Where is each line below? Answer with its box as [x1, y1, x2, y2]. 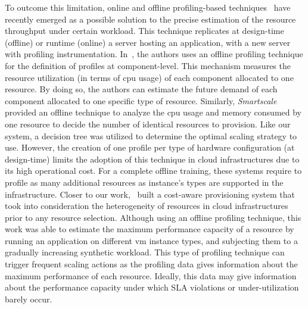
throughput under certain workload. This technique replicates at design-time [5, 24, 284, 37]
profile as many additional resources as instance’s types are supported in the [5, 176, 284, 188]
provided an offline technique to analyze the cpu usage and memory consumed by [5, 106, 301, 118]
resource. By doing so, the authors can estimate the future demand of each [5, 83, 278, 95]
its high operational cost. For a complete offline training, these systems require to [5, 164, 302, 177]
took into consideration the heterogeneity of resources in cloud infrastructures [5, 199, 288, 212]
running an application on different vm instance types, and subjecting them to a [5, 234, 298, 246]
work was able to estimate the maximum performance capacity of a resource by [5, 223, 294, 235]
